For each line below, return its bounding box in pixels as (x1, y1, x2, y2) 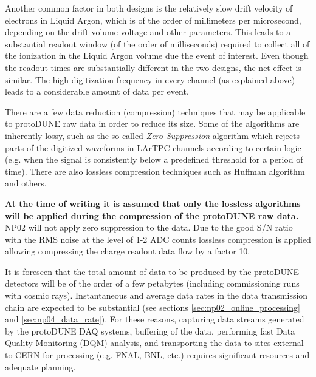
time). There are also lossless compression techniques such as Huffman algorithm (5, 165, 305, 177)
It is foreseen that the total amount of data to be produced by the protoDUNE (5, 265, 300, 277)
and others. (5, 177, 47, 189)
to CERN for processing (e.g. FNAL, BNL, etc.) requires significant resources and (5, 348, 310, 361)
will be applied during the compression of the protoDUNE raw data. (5, 209, 299, 222)
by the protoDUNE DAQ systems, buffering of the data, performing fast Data (5, 324, 295, 337)
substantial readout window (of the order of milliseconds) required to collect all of (5, 37, 310, 50)
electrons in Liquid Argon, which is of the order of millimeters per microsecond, (5, 13, 301, 26)
